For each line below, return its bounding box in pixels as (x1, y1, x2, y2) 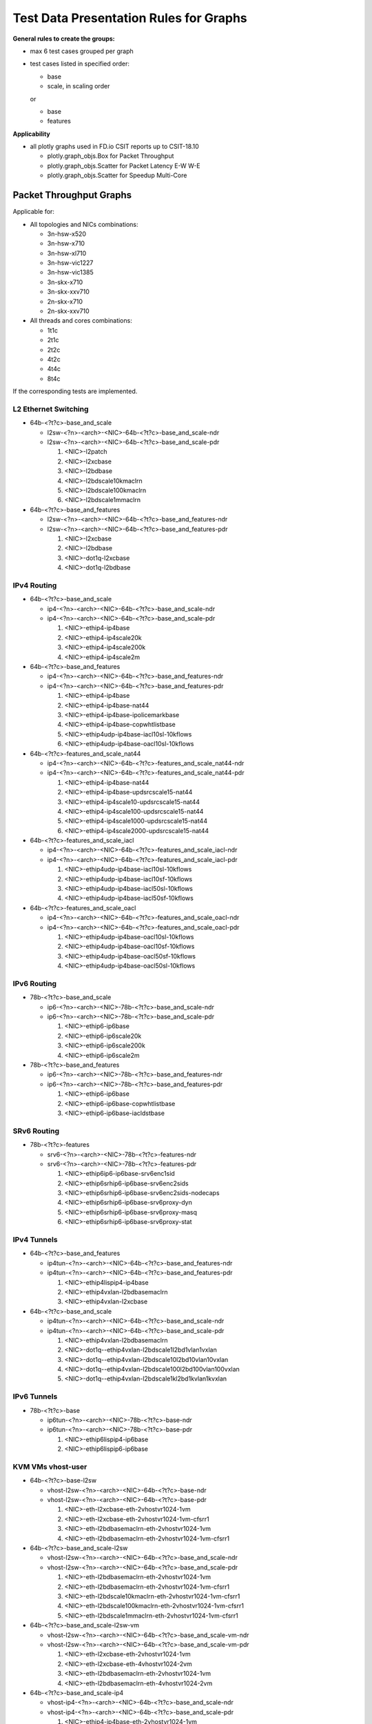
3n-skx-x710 (47, 278, 83, 286)
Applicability (12, 130, 51, 138)
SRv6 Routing (12, 1126, 60, 1136)
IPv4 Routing (12, 580, 57, 590)
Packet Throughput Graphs (12, 190, 132, 201)
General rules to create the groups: (12, 34, 115, 43)
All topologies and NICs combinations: (30, 220, 138, 228)
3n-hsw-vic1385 (47, 268, 94, 277)
